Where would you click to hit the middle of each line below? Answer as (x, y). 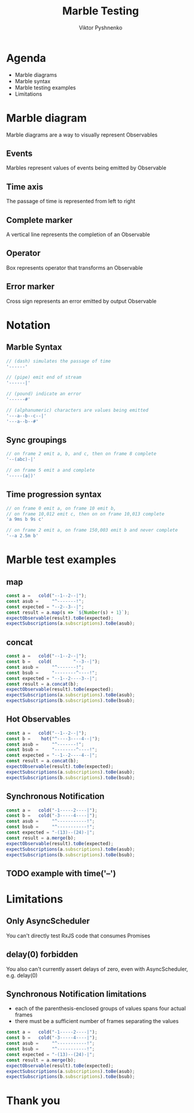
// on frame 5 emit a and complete (51, 470)
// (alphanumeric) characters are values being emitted (77, 410)
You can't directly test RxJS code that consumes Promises (78, 936)
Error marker (31, 287)
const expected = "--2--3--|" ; (45, 607)
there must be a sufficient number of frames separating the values (97, 1021)
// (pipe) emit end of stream (44, 378)
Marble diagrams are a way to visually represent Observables (82, 135)
